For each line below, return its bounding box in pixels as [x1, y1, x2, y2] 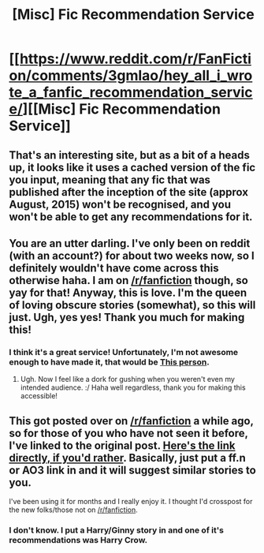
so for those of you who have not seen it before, [9, 426, 248, 439]
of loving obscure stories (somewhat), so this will [9, 298, 256, 312]
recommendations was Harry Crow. [9, 535, 148, 545]
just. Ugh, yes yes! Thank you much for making [9, 310, 245, 324]
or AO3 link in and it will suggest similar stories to [9, 463, 257, 476]
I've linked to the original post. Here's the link [9, 439, 236, 452]
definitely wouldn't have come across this [9, 261, 219, 275]
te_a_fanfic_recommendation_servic [9, 84, 253, 102]
